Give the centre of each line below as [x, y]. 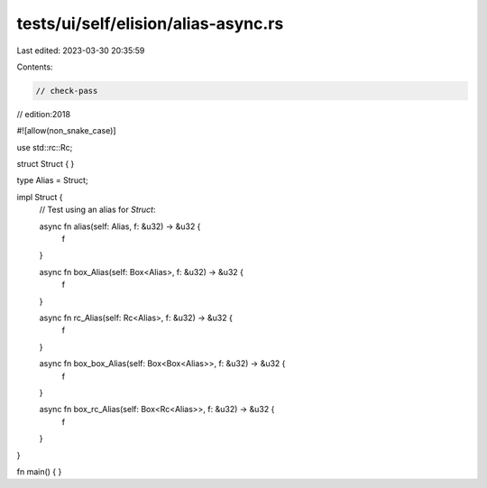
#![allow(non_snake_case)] [66, 131]
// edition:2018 [44, 114]
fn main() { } [39, 471]
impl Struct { [40, 197]
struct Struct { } [46, 164]
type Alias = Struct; [53, 180]
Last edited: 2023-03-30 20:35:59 [81, 51]
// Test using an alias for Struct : [97, 210]
